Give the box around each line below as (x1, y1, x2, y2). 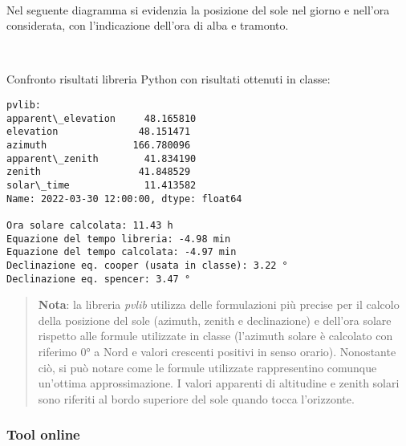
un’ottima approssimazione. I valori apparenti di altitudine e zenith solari (38, 375, 400, 391)
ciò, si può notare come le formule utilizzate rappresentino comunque (38, 359, 377, 375)
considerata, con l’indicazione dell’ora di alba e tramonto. (6, 17, 289, 34)
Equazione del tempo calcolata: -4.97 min (6, 246, 237, 258)
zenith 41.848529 (6, 166, 191, 178)
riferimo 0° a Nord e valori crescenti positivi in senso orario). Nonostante (38, 343, 396, 359)
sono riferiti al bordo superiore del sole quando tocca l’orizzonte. (38, 390, 355, 407)
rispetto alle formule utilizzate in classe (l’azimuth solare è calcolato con (38, 327, 393, 344)
